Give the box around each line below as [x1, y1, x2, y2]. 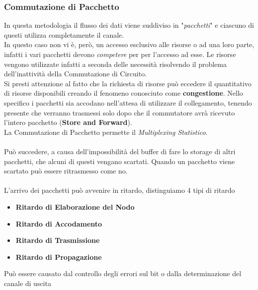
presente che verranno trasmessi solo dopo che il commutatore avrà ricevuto [4, 107, 235, 117]
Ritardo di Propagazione [15, 251, 102, 262]
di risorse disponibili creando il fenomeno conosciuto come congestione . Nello [4, 88, 243, 98]
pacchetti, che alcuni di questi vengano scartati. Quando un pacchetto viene [4, 156, 235, 166]
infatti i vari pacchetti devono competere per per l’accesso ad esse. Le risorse [4, 49, 236, 59]
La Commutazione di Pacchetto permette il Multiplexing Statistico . [4, 126, 208, 137]
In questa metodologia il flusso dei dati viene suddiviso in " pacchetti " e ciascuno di [4, 20, 254, 30]
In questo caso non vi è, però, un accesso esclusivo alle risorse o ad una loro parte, [4, 39, 255, 50]
